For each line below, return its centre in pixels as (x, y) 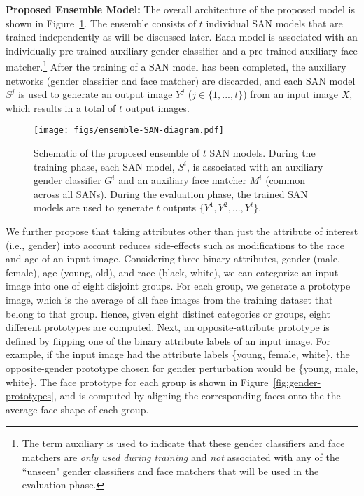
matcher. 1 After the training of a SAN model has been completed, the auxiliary (176, 66)
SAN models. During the (262, 153)
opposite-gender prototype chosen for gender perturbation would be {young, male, (182, 368)
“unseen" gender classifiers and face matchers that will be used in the (170, 470)
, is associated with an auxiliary (255, 166)
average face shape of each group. (77, 409)
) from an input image (291, 94)
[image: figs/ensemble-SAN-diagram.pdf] (129, 130)
